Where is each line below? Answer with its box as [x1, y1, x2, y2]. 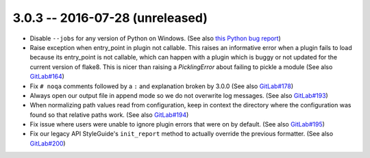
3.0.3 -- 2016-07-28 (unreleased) [12, 10, 208, 25]
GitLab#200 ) [29, 139, 66, 147]
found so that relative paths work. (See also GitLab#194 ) [29, 110, 189, 119]
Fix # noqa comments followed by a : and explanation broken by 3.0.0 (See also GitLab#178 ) [29, 82, 294, 90]
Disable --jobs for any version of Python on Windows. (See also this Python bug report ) [29, 34, 281, 42]
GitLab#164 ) [29, 73, 65, 81]
